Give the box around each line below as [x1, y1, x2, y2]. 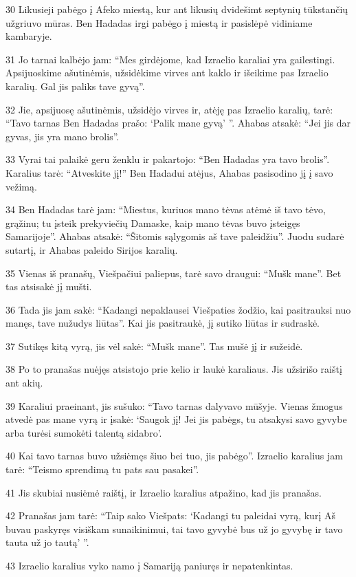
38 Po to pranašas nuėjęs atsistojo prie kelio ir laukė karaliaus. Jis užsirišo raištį [5, 362, 342, 376]
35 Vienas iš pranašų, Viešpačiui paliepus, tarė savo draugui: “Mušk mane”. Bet [5, 265, 342, 280]
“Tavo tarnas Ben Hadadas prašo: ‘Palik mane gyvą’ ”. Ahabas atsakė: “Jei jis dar [5, 116, 351, 130]
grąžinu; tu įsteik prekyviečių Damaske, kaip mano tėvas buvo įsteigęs [5, 215, 300, 230]
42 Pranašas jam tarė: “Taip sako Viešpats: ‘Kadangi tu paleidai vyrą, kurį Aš [5, 508, 335, 523]
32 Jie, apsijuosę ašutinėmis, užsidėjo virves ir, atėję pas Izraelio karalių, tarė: [5, 102, 333, 116]
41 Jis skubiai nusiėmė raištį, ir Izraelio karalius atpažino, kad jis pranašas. [5, 485, 322, 499]
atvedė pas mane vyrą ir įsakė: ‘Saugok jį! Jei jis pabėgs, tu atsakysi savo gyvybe [5, 412, 347, 426]
